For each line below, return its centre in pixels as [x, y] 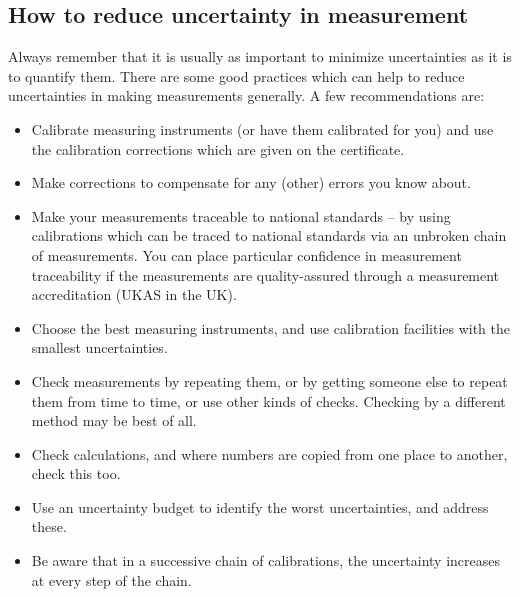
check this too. [76, 473]
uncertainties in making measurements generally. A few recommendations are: [246, 95]
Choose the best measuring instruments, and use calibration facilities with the [271, 327]
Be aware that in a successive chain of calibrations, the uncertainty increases [265, 560]
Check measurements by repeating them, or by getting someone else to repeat [269, 380]
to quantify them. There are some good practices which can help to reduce [236, 75]
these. [49, 526]
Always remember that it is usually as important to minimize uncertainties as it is [260, 56]
